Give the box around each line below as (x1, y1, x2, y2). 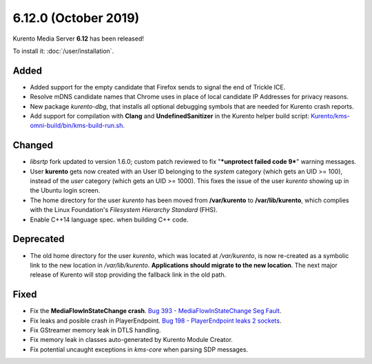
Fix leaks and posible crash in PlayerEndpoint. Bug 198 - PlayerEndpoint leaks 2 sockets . (30, 317, 282, 325)
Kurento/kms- (311, 112, 351, 120)
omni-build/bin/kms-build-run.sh (30, 121, 123, 130)
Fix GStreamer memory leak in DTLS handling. (30, 326, 161, 334)
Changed (12, 140, 53, 151)
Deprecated (12, 233, 65, 245)
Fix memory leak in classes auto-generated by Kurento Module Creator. (30, 336, 234, 344)
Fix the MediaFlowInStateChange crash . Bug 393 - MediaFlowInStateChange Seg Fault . (30, 307, 282, 315)
